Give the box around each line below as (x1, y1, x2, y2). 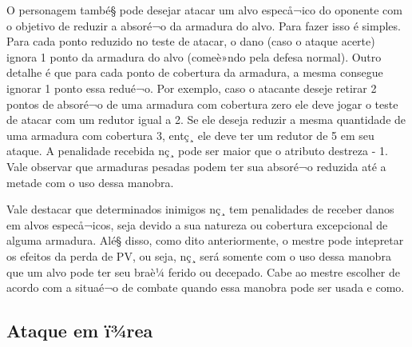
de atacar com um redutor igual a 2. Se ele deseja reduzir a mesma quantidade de (6, 111, 406, 128)
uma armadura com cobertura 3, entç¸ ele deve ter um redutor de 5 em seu (6, 126, 374, 143)
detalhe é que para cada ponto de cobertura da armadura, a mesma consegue (6, 64, 383, 81)
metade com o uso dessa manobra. (6, 173, 174, 190)
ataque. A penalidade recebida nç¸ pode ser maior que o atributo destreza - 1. (6, 142, 388, 159)
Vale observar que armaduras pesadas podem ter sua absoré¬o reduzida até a (6, 158, 386, 174)
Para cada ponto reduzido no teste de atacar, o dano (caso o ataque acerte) (6, 33, 375, 50)
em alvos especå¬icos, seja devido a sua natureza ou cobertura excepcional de (6, 216, 388, 233)
